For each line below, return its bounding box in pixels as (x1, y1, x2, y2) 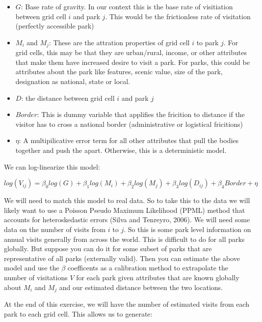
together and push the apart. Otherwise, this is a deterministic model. (15, 145, 227, 155)
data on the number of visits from (4, 224, 106, 234)
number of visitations (4, 272, 68, 282)
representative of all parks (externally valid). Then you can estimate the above (4, 253, 240, 263)
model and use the (4, 263, 59, 273)
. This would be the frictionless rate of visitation (105, 11, 251, 21)
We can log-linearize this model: (4, 161, 100, 172)
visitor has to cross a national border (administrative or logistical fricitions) (15, 118, 243, 129)
